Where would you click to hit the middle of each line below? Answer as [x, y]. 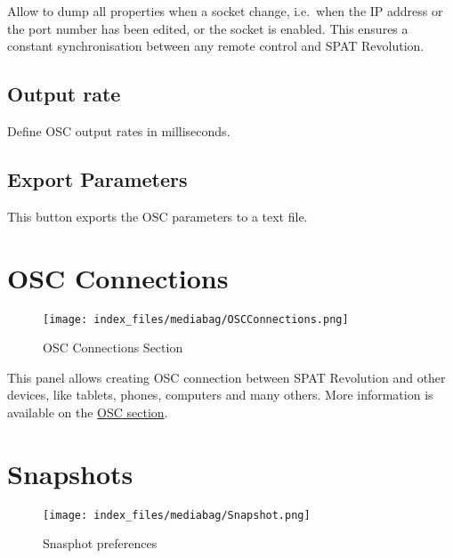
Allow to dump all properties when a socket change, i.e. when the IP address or [225, 11]
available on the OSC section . [88, 412]
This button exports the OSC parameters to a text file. [158, 216]
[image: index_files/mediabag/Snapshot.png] [177, 515]
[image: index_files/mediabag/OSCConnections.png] [196, 319]
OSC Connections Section [113, 348]
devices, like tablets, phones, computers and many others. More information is [220, 395]
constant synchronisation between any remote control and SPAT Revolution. [216, 46]
